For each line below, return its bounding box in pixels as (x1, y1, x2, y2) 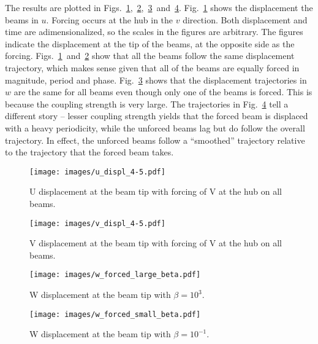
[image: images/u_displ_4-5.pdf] (29, 167, 165, 176)
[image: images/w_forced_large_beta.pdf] (29, 270, 201, 279)
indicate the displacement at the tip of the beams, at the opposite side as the (5, 37, 295, 50)
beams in (5, 13, 39, 26)
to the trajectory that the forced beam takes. (5, 146, 174, 158)
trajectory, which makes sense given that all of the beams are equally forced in (5, 61, 300, 74)
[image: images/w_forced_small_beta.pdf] (29, 310, 201, 319)
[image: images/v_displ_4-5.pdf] (29, 219, 165, 228)
